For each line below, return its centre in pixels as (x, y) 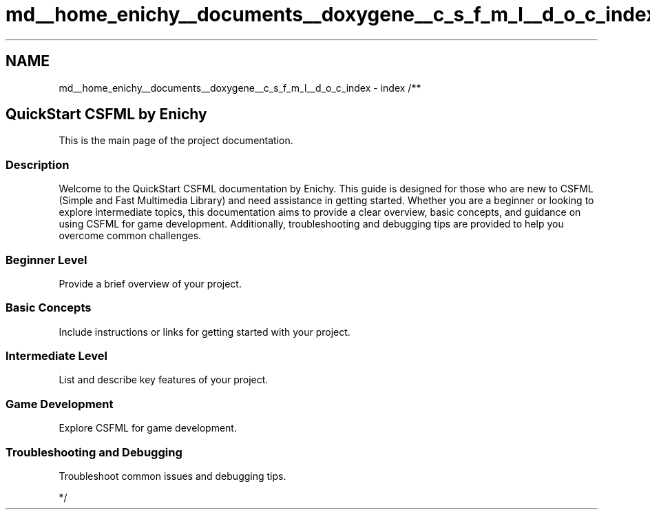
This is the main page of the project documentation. (176, 141)
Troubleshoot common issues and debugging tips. (172, 476)
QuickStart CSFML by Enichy (106, 114)
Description (38, 164)
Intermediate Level (56, 356)
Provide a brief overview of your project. (150, 283)
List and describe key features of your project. (164, 380)
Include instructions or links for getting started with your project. (205, 332)
